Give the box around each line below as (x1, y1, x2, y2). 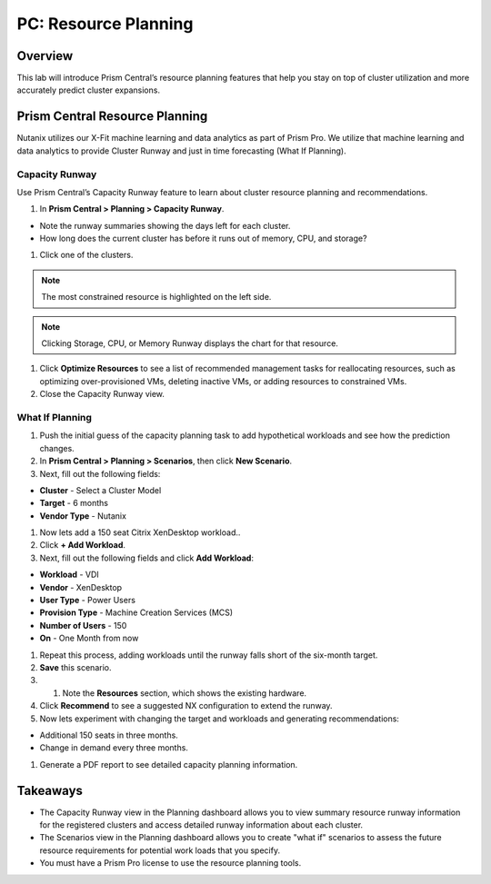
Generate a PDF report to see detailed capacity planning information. (39, 759, 298, 770)
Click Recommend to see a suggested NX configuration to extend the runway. (39, 700, 333, 711)
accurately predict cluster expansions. (16, 84, 161, 95)
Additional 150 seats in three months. (39, 730, 179, 740)
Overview (16, 48, 74, 64)
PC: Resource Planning (16, 14, 194, 34)
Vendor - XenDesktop (39, 581, 123, 592)
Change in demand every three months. (39, 742, 188, 753)
